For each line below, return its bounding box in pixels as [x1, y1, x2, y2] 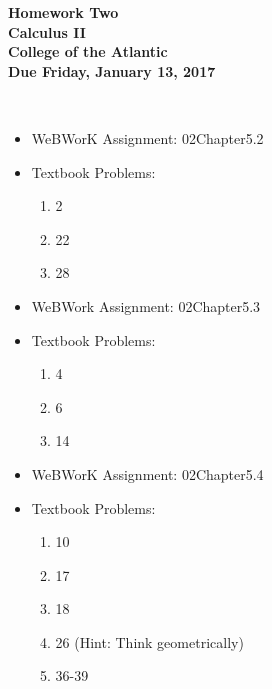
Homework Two [8, 2, 119, 22]
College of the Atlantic [8, 41, 168, 62]
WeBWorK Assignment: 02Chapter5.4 [31, 463, 264, 484]
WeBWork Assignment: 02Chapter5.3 [31, 295, 261, 316]
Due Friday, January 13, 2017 [8, 60, 216, 81]
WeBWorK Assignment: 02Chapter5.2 [31, 127, 264, 148]
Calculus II [8, 21, 86, 42]
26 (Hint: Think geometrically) [55, 631, 244, 652]
